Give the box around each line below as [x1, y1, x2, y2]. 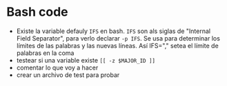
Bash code [6, 4, 68, 20]
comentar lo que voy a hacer [16, 63, 99, 72]
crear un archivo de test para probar [16, 70, 120, 79]
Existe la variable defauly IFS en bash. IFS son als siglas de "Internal [16, 27, 211, 35]
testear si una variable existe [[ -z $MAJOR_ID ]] [16, 56, 156, 64]
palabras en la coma [16, 49, 75, 57]
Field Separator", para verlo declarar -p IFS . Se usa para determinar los [16, 34, 220, 42]
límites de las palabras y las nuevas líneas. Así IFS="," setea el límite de [16, 41, 219, 50]
